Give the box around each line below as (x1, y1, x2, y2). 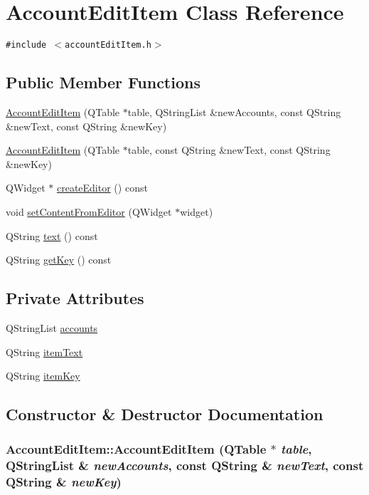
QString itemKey (6, 368, 80, 383)
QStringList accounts (6, 320, 98, 335)
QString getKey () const (6, 252, 112, 267)
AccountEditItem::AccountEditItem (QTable (6, 440, 267, 458)
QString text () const (6, 228, 98, 243)
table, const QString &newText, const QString (127, 142, 331, 157)
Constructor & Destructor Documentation (6, 403, 323, 425)
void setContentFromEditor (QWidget (6, 204, 172, 219)
